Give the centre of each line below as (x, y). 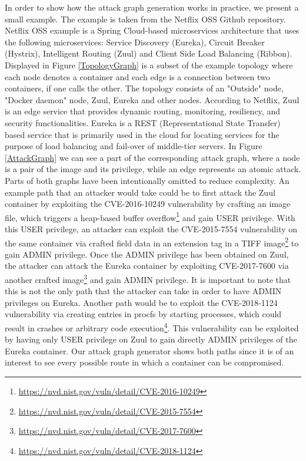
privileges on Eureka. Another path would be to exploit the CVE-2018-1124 (141, 302)
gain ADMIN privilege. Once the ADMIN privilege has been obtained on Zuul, (147, 254)
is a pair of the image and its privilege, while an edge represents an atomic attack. (153, 169)
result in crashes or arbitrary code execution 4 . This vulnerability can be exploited (152, 327)
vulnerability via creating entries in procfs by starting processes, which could (143, 314)
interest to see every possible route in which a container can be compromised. (144, 362)
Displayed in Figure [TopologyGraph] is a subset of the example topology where (149, 65)
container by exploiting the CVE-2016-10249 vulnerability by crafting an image (148, 204)
